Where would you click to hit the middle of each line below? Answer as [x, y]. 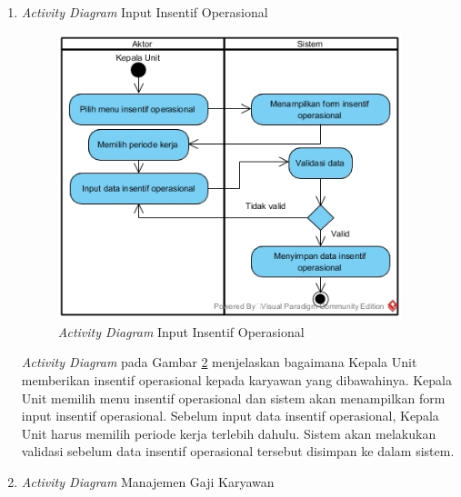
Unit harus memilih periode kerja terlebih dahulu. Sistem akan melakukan [229, 433]
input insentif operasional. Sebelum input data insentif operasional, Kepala [230, 416]
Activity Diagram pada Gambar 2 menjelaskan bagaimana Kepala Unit [219, 362]
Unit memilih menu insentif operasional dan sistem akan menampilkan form [233, 398]
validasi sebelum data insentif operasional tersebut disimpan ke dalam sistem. [238, 451]
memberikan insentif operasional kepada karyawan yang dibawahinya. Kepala [236, 379]
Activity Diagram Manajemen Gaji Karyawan [148, 481]
